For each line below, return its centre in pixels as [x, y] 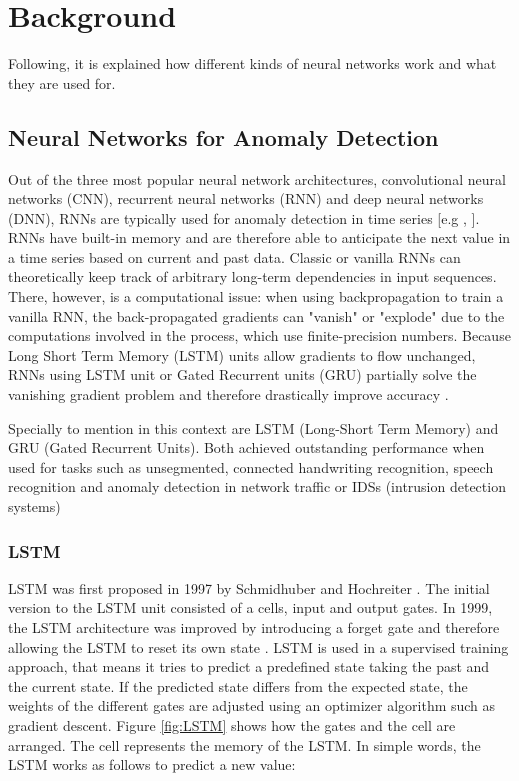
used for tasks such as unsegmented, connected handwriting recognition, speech [251, 466]
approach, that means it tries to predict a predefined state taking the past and [249, 666]
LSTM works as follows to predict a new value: [152, 764]
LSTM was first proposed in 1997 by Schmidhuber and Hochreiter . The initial [249, 587]
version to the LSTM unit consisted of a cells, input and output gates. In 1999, [250, 607]
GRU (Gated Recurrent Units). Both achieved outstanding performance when [246, 447]
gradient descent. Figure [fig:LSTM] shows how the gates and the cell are [232, 724]
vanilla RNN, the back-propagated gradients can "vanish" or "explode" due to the [256, 315]
